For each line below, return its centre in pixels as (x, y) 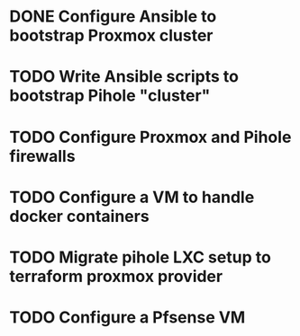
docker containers (80, 216)
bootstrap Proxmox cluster (111, 35)
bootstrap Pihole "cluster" (110, 96)
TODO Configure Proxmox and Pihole (150, 137)
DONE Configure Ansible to (113, 17)
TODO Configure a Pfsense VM (127, 318)
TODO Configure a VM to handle (132, 197)
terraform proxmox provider (116, 276)
